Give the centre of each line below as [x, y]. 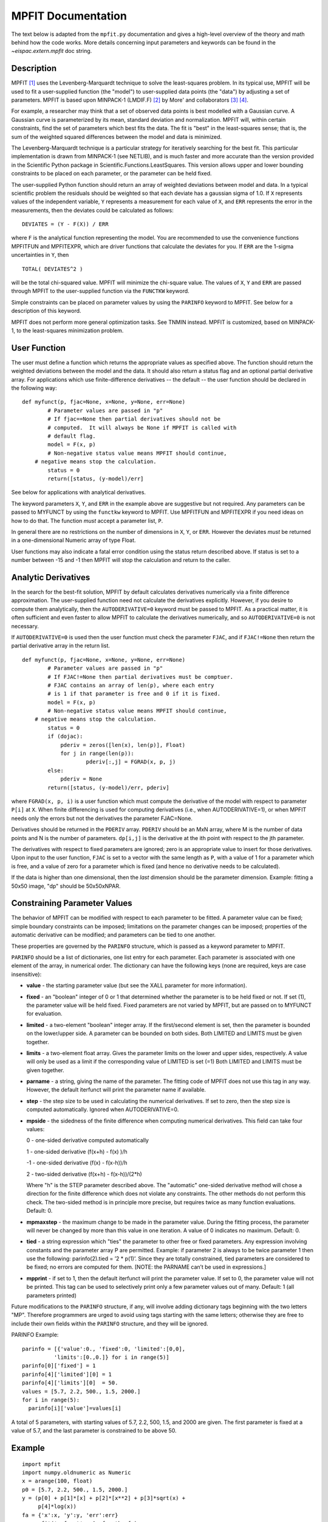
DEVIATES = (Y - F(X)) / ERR [65, 224]
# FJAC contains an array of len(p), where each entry [131, 685]
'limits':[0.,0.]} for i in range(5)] [111, 1357]
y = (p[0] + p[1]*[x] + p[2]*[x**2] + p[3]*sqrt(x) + [104, 1498]
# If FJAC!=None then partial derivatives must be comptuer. [141, 677]
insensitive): [26, 974]
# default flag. [72, 436]
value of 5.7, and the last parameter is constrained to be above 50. [94, 1431]
